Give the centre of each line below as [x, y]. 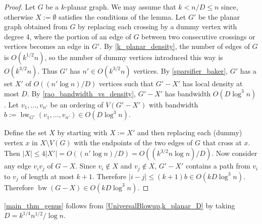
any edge [18, 166]
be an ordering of [77, 104]
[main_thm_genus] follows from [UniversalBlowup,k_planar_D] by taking [120, 205]
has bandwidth [188, 93]
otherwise [19, 16]
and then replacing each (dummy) [190, 132]
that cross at [222, 142]
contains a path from [218, 166]
